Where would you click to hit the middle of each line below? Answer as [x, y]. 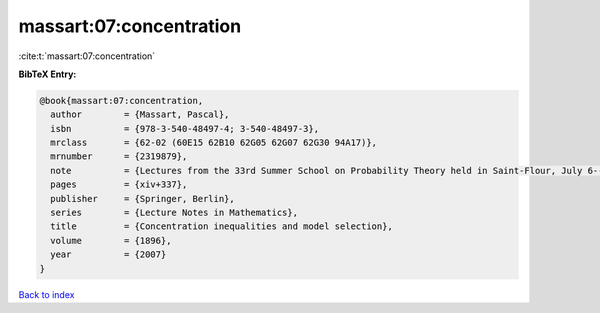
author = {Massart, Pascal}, [140, 114]
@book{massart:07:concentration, [121, 100]
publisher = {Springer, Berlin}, [142, 198]
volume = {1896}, [111, 240]
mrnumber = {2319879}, [119, 156]
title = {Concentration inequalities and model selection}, [222, 226]
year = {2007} [108, 254]
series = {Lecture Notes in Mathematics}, [174, 213]
